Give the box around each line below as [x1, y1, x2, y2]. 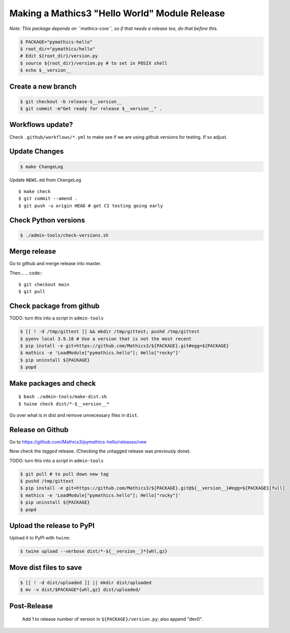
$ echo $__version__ [20, 68, 71, 73]
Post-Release [9, 602, 53, 610]
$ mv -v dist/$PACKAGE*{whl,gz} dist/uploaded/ [20, 587, 141, 593]
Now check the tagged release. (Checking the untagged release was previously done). [9, 448, 191, 454]
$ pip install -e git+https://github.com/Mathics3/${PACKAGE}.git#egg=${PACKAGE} [20, 343, 230, 349]
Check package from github [9, 302, 100, 310]
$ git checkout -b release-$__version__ [20, 99, 122, 104]
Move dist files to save [9, 563, 82, 572]
